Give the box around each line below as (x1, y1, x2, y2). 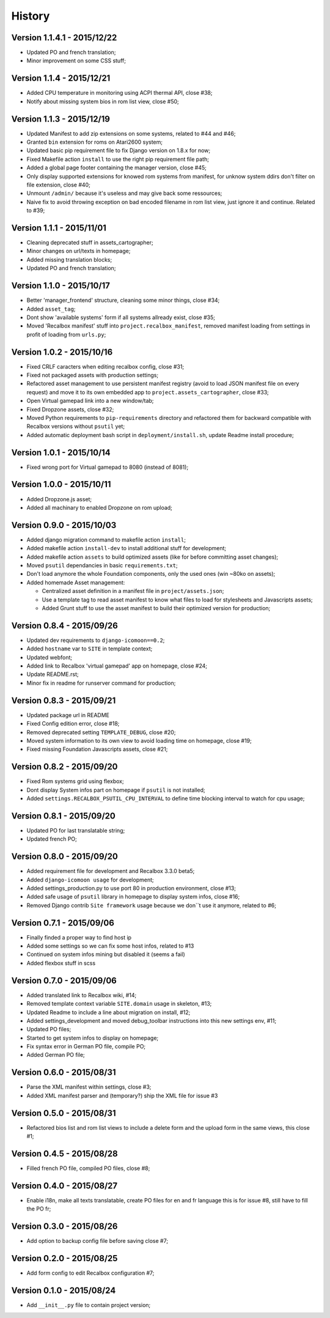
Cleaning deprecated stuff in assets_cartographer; (26, 239, 154, 246)
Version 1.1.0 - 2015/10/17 (11, 281, 110, 291)
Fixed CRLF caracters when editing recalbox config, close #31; (26, 363, 185, 370)
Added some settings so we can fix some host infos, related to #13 (26, 942, 194, 950)
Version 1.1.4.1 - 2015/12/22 (11, 32, 117, 43)
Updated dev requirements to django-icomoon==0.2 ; (26, 636, 165, 644)
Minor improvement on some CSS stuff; (26, 57, 127, 64)
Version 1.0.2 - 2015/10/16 (11, 347, 113, 357)
